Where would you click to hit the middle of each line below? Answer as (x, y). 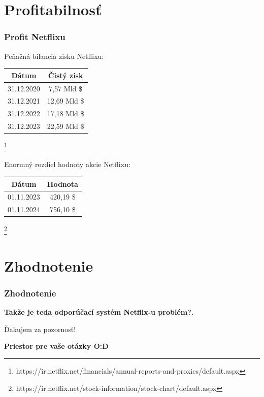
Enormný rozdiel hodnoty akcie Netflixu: (67, 164)
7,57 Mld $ (66, 88)
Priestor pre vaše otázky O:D (56, 346)
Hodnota (62, 184)
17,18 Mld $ (65, 113)
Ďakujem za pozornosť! (40, 329)
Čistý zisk (65, 75)
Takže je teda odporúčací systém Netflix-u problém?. (99, 312)
